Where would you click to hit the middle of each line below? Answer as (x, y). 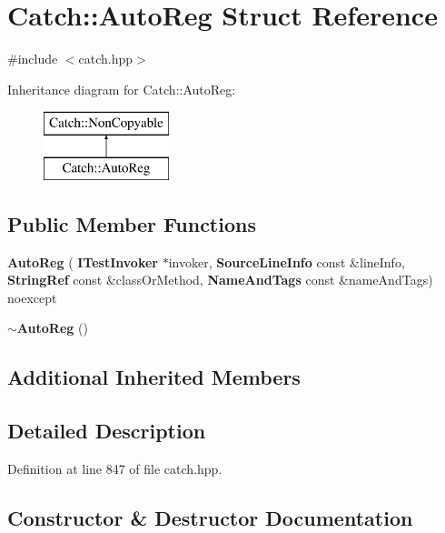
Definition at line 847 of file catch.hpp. (115, 469)
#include (33, 59)
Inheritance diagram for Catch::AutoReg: (122, 89)
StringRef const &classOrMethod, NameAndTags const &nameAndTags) (220, 280)
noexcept (32, 297)
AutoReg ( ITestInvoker (83, 261)
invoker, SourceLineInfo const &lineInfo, (287, 261)
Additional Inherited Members (154, 377)
